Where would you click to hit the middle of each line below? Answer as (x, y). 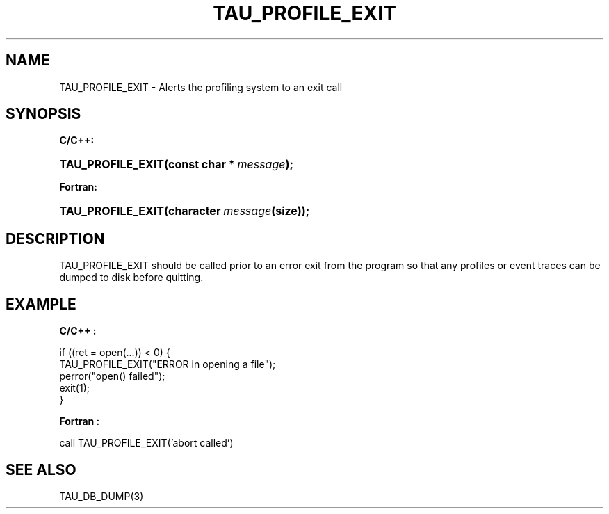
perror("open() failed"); (112, 376)
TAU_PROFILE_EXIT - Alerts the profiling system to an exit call (201, 87)
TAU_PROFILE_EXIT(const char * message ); (176, 164)
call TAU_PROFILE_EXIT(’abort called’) (146, 443)
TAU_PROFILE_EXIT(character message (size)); (185, 211)
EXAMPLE (41, 304)
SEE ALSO (41, 469)
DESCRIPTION (55, 239)
